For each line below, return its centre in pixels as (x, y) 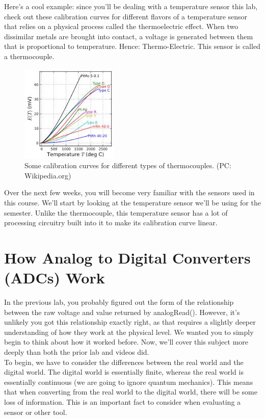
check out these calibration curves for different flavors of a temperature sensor (126, 16)
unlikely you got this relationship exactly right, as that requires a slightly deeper (130, 322)
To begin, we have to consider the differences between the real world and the (124, 362)
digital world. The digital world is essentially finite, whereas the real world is (124, 372)
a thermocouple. (29, 56)
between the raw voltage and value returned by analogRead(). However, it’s (122, 312)
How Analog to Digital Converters (127, 257)
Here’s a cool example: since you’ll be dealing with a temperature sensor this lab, (131, 6)
